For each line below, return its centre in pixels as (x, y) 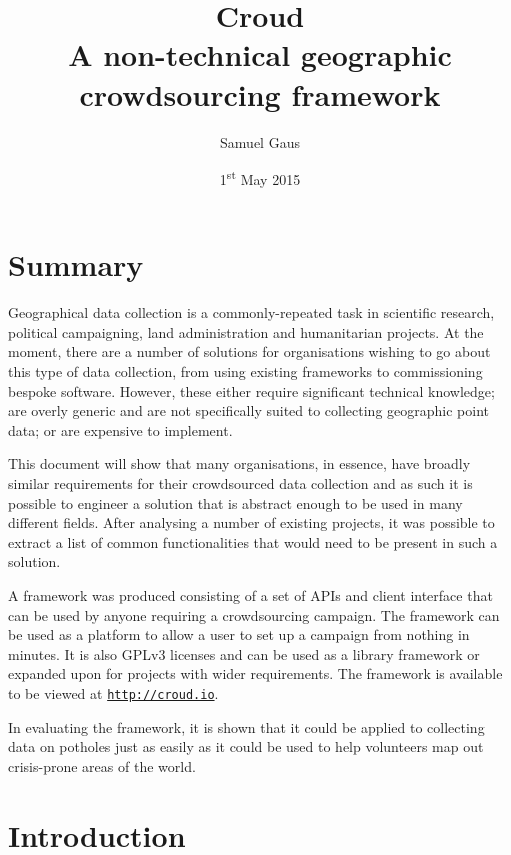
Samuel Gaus (260, 141)
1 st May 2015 (260, 177)
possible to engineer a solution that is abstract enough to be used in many (235, 502)
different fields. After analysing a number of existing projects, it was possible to (251, 522)
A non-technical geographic (260, 54)
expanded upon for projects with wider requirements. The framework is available (255, 673)
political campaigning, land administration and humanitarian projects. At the (246, 331)
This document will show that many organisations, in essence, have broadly (239, 463)
